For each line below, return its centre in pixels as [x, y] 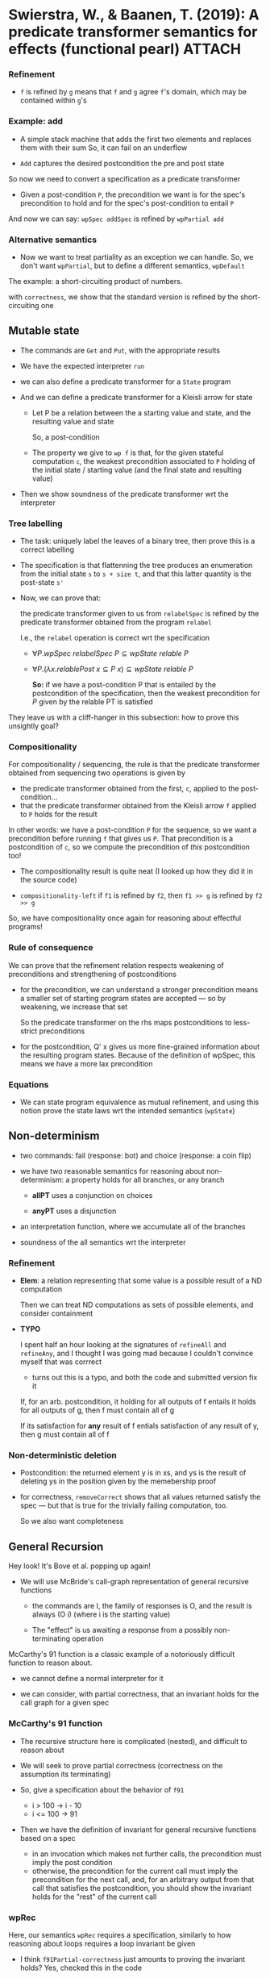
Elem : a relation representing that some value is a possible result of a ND [141, 1281]
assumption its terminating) [65, 1774]
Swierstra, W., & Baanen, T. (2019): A [134, 15]
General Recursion [56, 1546]
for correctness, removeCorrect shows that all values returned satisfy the [140, 1497]
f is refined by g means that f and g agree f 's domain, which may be [133, 92]
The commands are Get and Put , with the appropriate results [120, 350]
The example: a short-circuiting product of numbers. [96, 282]
